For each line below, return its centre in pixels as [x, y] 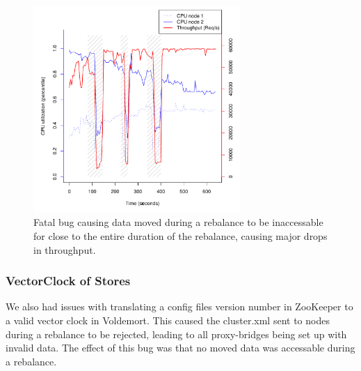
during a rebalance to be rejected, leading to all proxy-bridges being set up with [176, 334]
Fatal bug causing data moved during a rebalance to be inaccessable [178, 222]
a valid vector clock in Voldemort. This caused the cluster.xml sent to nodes [168, 320]
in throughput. [65, 249]
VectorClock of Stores [68, 281]
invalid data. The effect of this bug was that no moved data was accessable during [180, 348]
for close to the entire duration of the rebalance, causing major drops [180, 235]
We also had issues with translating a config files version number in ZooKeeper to [179, 306]
